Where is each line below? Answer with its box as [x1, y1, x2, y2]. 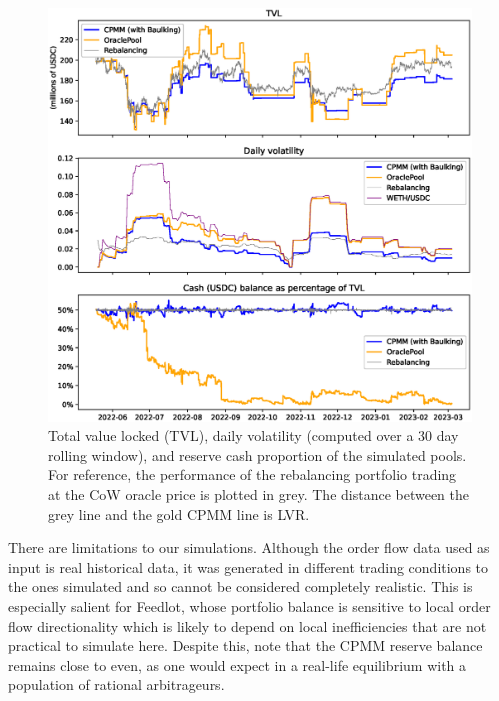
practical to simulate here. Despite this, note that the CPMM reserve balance [8, 635, 483, 656]
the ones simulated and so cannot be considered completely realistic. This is [8, 576, 473, 597]
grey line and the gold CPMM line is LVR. [48, 503, 310, 524]
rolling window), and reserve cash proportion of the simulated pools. [48, 444, 467, 465]
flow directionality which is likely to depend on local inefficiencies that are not [8, 615, 487, 636]
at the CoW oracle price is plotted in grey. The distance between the [48, 484, 470, 505]
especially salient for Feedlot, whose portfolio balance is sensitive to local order [8, 595, 491, 616]
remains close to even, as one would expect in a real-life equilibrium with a [8, 654, 467, 675]
